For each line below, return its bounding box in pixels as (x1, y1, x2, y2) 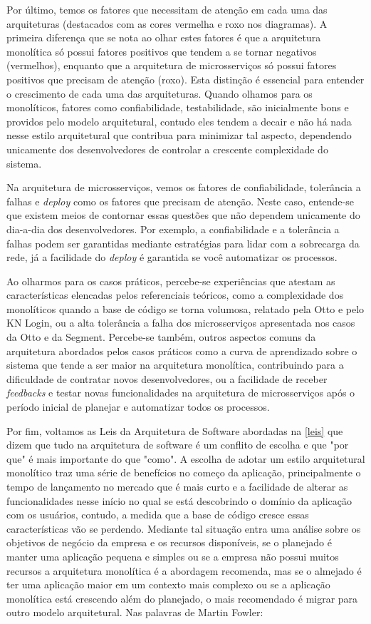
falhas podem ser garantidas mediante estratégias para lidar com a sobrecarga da (6, 235, 360, 250)
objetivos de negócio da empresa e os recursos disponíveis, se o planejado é (6, 535, 332, 550)
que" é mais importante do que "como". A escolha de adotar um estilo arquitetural (6, 451, 365, 466)
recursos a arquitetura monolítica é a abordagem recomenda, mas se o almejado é (6, 563, 362, 578)
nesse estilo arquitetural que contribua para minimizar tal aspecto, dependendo (6, 128, 352, 143)
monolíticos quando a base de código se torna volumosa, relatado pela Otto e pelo (6, 301, 365, 316)
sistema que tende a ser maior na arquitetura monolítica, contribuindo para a (6, 357, 344, 372)
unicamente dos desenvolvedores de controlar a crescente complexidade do (6, 141, 328, 156)
